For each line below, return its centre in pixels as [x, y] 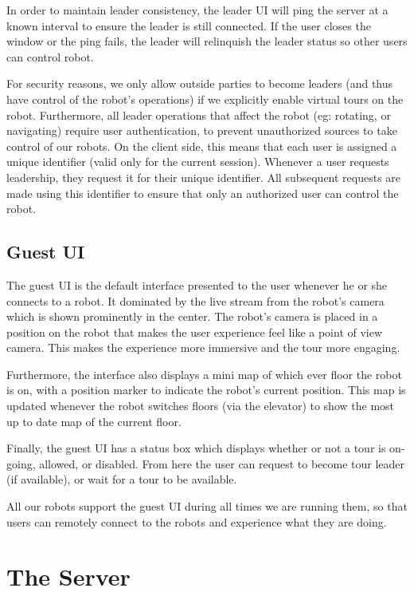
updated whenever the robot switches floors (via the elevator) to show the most [201, 406]
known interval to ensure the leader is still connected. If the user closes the [189, 25]
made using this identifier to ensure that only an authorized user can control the [203, 193]
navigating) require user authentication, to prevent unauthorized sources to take [202, 130]
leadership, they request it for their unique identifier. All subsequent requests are [204, 177]
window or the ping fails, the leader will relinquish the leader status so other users [207, 41]
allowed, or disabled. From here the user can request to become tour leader [222, 463]
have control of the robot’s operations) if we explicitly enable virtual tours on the [205, 99]
